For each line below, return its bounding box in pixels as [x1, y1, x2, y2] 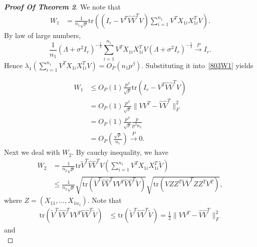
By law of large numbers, [4, 30, 81, 40]
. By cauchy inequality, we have [72, 147, 168, 157]
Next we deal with [4, 147, 60, 157]
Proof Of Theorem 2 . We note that [4, 2, 121, 12]
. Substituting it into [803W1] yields [141, 60, 253, 70]
